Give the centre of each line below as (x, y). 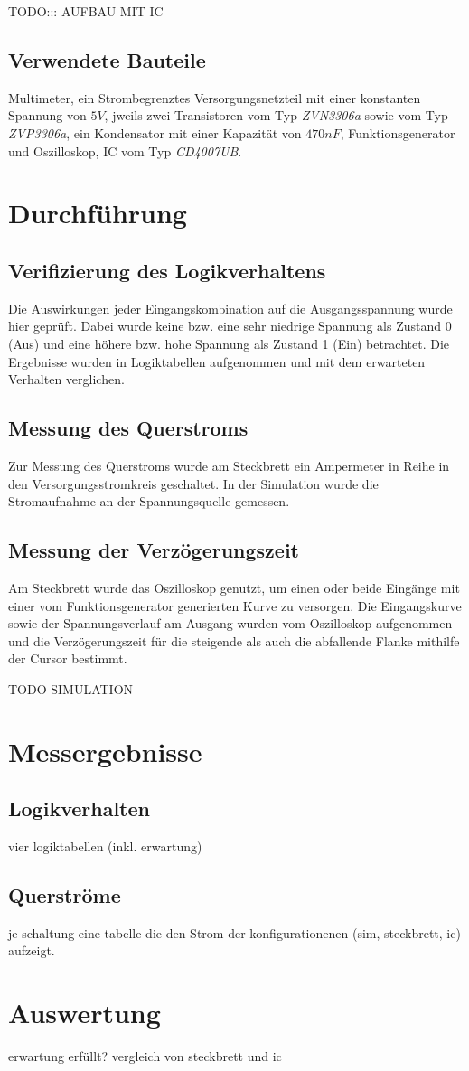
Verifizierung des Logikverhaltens (167, 270)
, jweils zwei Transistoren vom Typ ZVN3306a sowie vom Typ (276, 115)
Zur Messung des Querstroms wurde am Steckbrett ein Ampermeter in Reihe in (229, 465)
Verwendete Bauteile (107, 59)
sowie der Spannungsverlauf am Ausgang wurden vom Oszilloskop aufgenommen (230, 623)
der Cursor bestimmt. (68, 658)
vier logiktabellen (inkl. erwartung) (105, 846)
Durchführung (98, 213)
